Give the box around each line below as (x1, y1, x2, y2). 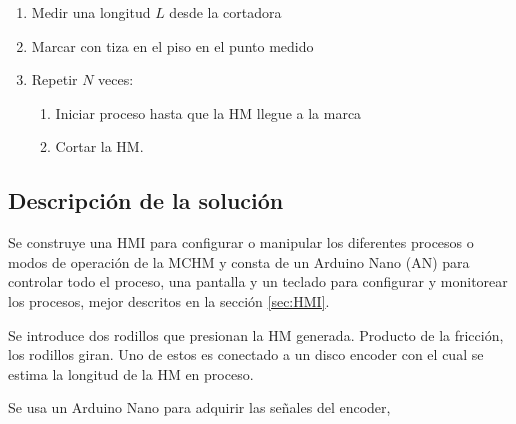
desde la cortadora (169, 2, 282, 22)
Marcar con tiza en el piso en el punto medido (31, 35, 314, 56)
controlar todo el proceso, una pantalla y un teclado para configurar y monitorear (8, 271, 508, 292)
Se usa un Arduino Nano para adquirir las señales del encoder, (8, 397, 391, 418)
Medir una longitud (31, 2, 151, 22)
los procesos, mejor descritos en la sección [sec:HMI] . (8, 290, 330, 311)
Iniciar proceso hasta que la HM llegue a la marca (55, 102, 362, 123)
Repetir (31, 69, 78, 90)
